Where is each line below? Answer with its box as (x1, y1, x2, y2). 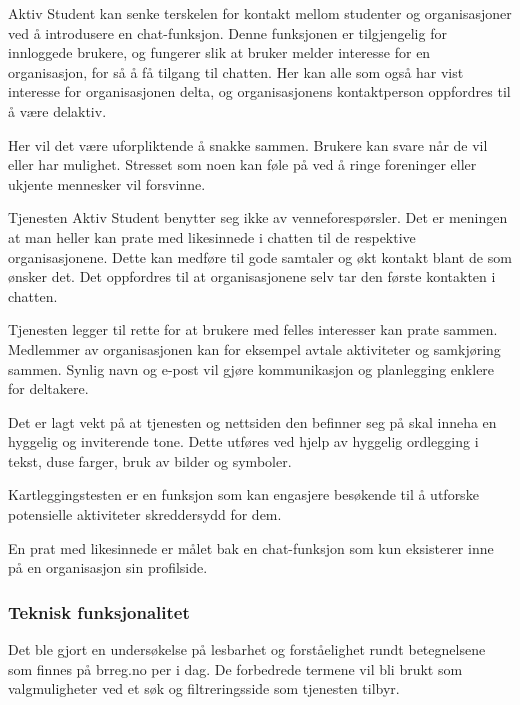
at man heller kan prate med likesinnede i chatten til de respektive (8, 226, 416, 247)
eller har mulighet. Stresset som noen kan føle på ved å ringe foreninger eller (8, 154, 477, 175)
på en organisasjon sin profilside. (8, 557, 208, 578)
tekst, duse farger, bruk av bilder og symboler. (8, 450, 292, 471)
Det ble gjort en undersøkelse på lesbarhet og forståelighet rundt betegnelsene (8, 639, 486, 660)
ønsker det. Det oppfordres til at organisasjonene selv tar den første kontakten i (8, 266, 496, 287)
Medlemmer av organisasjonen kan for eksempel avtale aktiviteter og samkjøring (8, 338, 501, 359)
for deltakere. (8, 378, 89, 399)
